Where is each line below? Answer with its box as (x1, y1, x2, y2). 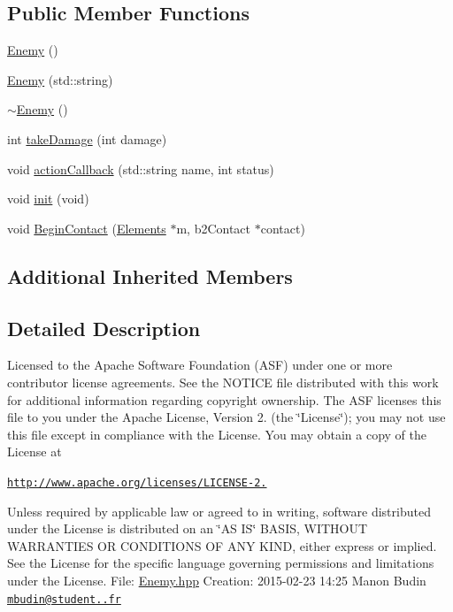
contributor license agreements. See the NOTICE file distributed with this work (7, 372, 439, 391)
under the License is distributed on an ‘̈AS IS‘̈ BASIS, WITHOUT (7, 519, 368, 538)
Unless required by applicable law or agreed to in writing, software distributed (7, 501, 431, 520)
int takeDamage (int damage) (7, 129, 167, 148)
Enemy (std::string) (7, 70, 113, 88)
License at (7, 442, 62, 461)
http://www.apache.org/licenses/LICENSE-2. (7, 476, 267, 489)
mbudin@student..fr (7, 593, 121, 606)
